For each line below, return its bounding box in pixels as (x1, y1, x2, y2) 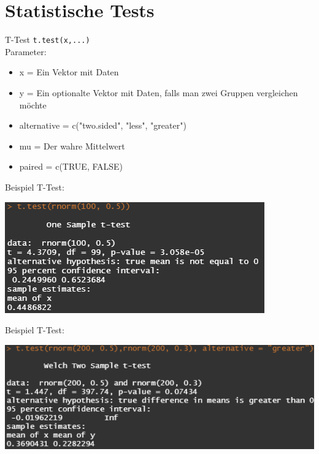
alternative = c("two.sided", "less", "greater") (19, 119, 186, 132)
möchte (19, 98, 47, 111)
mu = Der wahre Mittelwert (19, 139, 125, 152)
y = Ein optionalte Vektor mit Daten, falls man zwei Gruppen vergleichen (19, 86, 298, 99)
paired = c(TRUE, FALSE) (19, 160, 123, 173)
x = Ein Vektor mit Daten (19, 66, 119, 78)
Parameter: (5, 45, 47, 58)
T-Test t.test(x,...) (5, 33, 90, 46)
